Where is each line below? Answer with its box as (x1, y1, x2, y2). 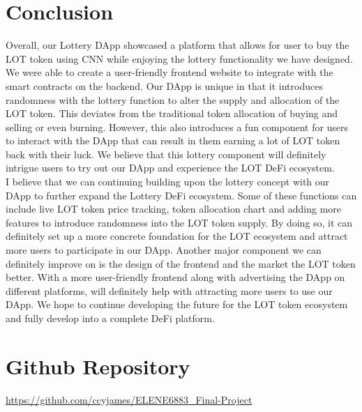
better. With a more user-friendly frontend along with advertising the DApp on (6, 270, 345, 284)
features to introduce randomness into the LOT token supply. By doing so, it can (6, 215, 353, 229)
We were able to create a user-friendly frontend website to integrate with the (6, 65, 333, 79)
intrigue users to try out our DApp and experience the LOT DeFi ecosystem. (6, 160, 335, 175)
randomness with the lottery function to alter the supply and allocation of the (6, 92, 340, 107)
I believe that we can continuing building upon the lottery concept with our (6, 174, 330, 189)
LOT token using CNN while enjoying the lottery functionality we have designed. (6, 51, 353, 66)
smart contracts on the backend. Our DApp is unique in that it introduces (6, 78, 323, 93)
